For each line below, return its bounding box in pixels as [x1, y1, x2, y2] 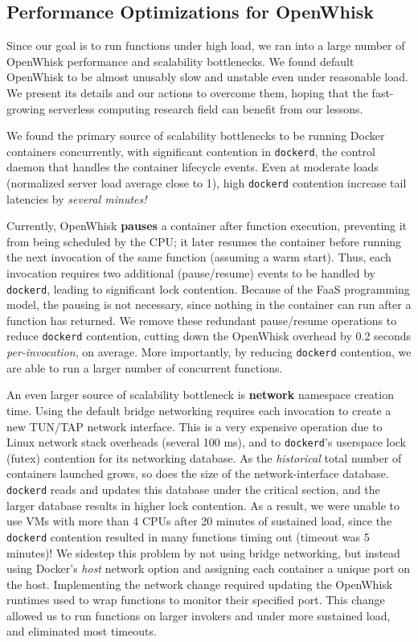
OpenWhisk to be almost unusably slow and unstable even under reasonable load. [6, 68, 408, 85]
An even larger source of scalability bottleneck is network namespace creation [6, 386, 394, 403]
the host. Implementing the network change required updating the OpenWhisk [6, 575, 393, 592]
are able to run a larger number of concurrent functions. [6, 359, 283, 376]
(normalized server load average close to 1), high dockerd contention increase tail [6, 175, 407, 191]
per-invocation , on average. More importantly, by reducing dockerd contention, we [6, 344, 412, 360]
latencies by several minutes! [6, 190, 147, 207]
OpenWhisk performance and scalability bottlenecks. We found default [6, 52, 354, 69]
